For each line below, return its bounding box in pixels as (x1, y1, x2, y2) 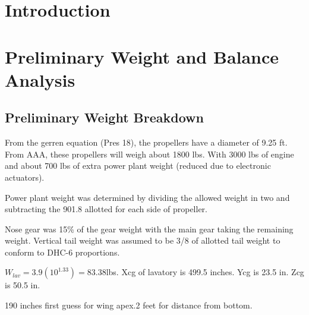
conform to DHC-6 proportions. (5, 245, 120, 258)
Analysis (5, 67, 75, 92)
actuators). (5, 171, 45, 183)
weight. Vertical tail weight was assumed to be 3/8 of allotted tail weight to (5, 234, 280, 247)
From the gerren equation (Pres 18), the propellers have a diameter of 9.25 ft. (5, 136, 288, 149)
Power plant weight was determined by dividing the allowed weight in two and (5, 191, 290, 203)
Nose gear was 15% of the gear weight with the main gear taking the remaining (5, 222, 294, 235)
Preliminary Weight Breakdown (5, 108, 204, 127)
